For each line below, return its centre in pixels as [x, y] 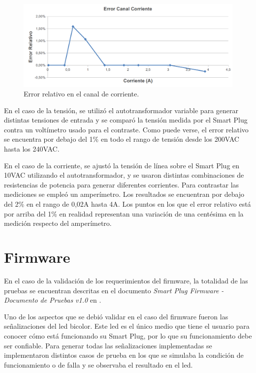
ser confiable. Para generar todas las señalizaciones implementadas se [108, 345]
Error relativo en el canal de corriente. [81, 94]
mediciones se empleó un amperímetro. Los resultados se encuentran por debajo [124, 194]
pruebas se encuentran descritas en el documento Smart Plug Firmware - [114, 290]
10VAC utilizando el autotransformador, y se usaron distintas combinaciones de [124, 175]
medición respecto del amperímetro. [58, 223]
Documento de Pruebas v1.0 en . [53, 300]
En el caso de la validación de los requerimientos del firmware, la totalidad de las [126, 280]
